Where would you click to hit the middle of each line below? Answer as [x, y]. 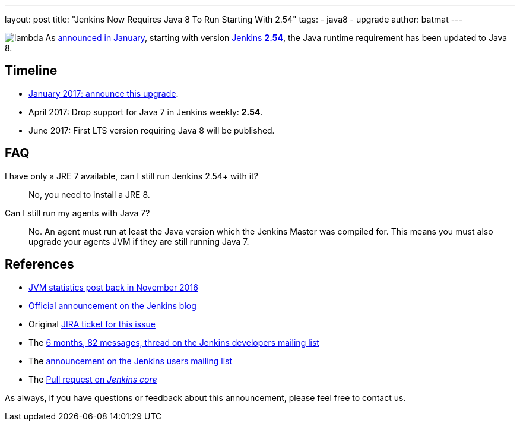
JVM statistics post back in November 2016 [113, 287]
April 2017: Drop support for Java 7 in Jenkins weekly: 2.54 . [146, 112]
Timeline [31, 71]
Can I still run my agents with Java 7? [77, 213]
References [39, 264]
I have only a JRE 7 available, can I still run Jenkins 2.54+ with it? [131, 176]
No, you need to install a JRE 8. [89, 194]
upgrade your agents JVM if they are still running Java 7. [139, 241]
